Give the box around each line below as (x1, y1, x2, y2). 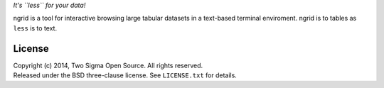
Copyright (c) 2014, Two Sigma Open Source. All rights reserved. (13, 61, 203, 70)
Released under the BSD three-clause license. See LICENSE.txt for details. (13, 71, 238, 79)
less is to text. (13, 23, 57, 32)
